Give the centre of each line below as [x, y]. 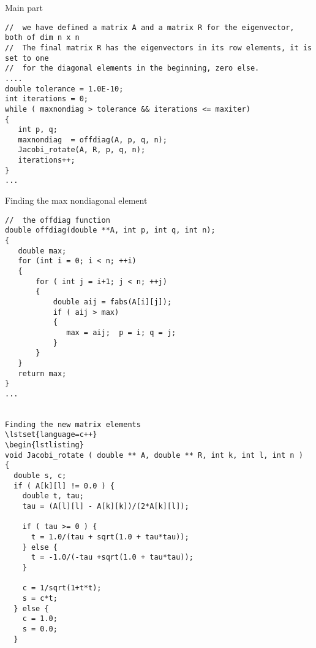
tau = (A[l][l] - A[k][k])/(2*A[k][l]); [106, 507]
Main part [24, 7]
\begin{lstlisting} [44, 445]
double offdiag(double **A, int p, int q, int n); [110, 230]
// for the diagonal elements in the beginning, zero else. [132, 68]
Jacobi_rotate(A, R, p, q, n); [82, 150]
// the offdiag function [58, 220]
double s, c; [40, 476]
